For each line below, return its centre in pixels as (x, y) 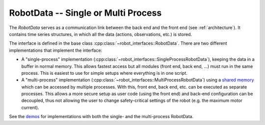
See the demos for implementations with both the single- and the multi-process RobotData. (101, 117)
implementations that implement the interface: (56, 50)
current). (30, 107)
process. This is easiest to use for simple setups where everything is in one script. (104, 73)
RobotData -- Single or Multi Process (85, 13)
